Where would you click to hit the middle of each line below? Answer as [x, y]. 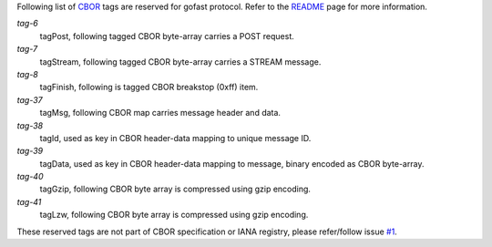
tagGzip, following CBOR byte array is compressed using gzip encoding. [175, 189]
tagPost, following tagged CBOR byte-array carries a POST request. [167, 36]
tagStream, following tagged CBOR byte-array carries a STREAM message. [180, 62]
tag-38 [30, 125]
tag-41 [29, 201]
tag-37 [30, 99]
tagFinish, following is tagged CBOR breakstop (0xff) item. [149, 87]
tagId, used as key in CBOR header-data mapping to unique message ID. [175, 138]
